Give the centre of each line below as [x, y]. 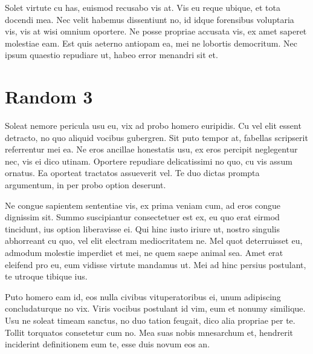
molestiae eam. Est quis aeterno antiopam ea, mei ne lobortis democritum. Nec [151, 43]
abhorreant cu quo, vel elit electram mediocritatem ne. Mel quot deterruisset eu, [154, 241]
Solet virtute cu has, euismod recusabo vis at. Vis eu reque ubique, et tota [143, 7]
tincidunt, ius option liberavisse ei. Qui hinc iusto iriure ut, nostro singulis [142, 228]
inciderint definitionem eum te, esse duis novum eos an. [108, 344]
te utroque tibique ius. [46, 276]
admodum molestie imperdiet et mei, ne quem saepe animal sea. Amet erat [144, 253]
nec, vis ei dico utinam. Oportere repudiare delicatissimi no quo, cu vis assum [149, 161]
